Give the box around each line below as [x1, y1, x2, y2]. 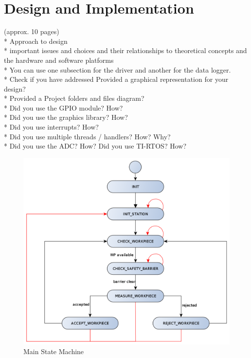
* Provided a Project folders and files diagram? [4, 93, 144, 103]
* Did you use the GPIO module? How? [4, 102, 123, 113]
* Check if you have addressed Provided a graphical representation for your [4, 74, 229, 84]
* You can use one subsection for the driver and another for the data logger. [4, 64, 231, 75]
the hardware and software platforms [4, 55, 114, 65]
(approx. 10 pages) [4, 26, 59, 37]
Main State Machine [23, 346, 84, 356]
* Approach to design [4, 36, 68, 46]
